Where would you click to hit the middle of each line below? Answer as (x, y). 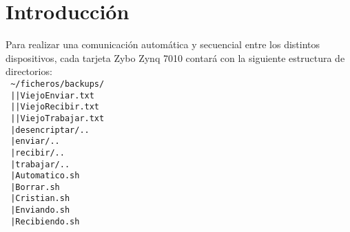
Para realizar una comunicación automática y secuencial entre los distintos (163, 44)
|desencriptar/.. (50, 130)
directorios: (29, 71)
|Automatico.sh (45, 176)
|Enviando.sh (40, 210)
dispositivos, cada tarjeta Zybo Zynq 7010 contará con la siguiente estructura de (175, 57)
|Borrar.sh (35, 187)
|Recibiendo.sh (45, 221)
